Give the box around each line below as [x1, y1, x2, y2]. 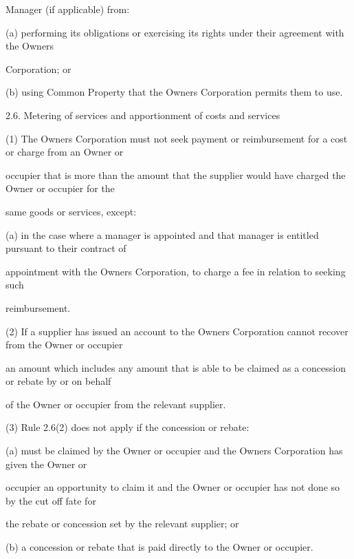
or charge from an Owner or [5, 145, 124, 159]
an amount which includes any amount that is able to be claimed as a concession [5, 360, 346, 375]
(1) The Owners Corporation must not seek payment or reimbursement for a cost [5, 131, 348, 145]
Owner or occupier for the [5, 181, 115, 196]
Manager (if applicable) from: [5, 2, 130, 16]
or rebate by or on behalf [5, 374, 111, 388]
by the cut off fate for [5, 493, 96, 507]
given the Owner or [5, 456, 87, 471]
